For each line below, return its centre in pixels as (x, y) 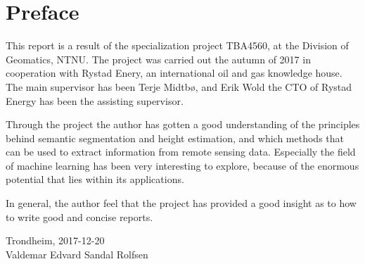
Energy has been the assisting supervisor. (95, 100)
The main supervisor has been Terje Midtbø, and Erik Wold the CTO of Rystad (179, 86)
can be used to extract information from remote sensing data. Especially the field (181, 152)
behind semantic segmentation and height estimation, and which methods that (175, 138)
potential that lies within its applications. (95, 179)
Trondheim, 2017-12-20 (55, 240)
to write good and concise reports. (79, 216)
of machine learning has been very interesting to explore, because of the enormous (182, 165)
